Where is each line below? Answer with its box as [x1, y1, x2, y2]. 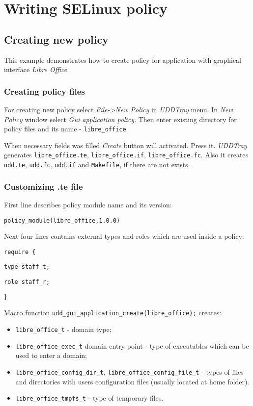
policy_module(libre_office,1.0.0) [4, 217, 120, 224]
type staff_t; [4, 263, 50, 271]
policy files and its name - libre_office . [4, 124, 128, 134]
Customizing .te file [4, 180, 83, 192]
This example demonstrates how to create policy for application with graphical [4, 54, 241, 65]
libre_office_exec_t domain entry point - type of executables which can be [15, 340, 249, 351]
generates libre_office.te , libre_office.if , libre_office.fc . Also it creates [4, 150, 249, 160]
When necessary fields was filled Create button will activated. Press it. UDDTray [4, 140, 247, 150]
